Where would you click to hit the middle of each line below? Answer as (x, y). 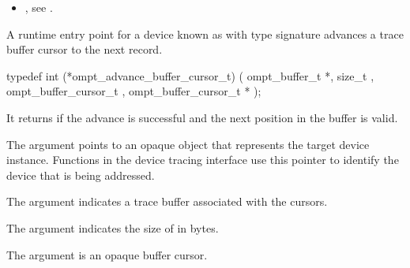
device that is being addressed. (81, 175)
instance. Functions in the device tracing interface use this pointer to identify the (203, 160)
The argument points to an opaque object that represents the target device (188, 144)
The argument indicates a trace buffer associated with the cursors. (167, 201)
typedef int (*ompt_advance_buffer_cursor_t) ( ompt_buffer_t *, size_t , (190, 75)
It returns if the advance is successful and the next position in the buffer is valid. (202, 117)
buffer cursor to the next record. (85, 49)
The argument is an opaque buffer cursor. (107, 254)
